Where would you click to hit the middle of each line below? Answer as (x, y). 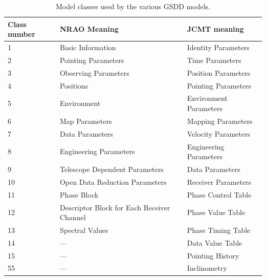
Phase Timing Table (219, 230)
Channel (73, 217)
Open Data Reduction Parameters (113, 181)
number (21, 34)
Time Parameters (214, 60)
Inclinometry (207, 268)
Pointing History (213, 255)
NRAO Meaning (89, 29)
